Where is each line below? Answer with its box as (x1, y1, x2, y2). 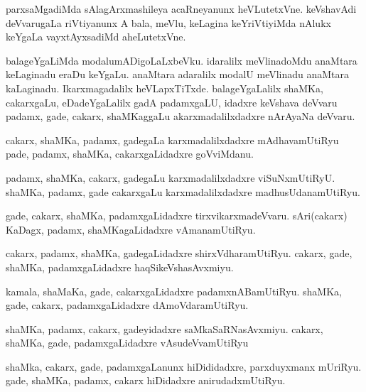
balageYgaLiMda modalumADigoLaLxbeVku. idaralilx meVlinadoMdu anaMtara (6, 53, 357, 67)
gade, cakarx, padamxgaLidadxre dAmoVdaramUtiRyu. (6, 298, 249, 312)
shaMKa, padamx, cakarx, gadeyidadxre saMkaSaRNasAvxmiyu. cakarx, (6, 321, 323, 336)
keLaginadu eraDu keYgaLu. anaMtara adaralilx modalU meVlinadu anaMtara (6, 67, 350, 82)
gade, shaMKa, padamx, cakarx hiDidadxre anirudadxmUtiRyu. (6, 373, 286, 388)
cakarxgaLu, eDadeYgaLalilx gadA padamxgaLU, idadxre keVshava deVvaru (6, 94, 338, 109)
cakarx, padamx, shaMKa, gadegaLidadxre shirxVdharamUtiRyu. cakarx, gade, (6, 246, 352, 261)
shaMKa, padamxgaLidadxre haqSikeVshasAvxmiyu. (6, 259, 234, 274)
